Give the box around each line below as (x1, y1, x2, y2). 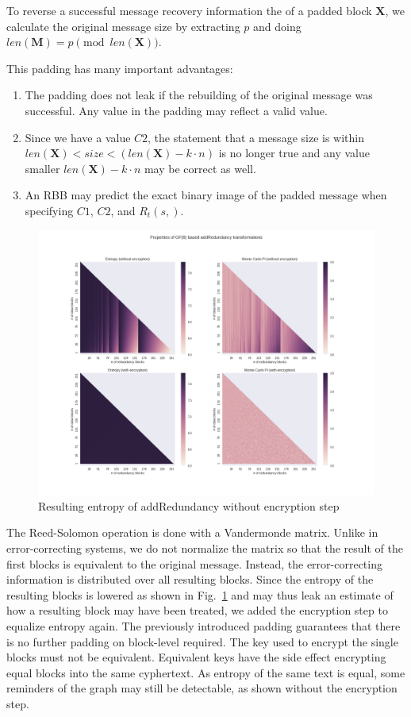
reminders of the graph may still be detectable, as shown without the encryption (6, 680, 398, 696)
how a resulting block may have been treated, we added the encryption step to (6, 602, 388, 619)
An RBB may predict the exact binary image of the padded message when (25, 187, 387, 203)
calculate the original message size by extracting (6, 17, 240, 34)
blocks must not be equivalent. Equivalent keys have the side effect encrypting (6, 649, 386, 665)
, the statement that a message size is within (148, 129, 364, 145)
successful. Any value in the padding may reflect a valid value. (25, 102, 328, 118)
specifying (25, 202, 74, 218)
